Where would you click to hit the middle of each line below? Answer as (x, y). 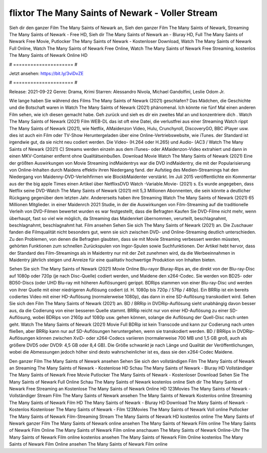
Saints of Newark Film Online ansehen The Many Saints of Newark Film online (88, 444)
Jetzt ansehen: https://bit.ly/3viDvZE (46, 73)
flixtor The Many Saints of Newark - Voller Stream (113, 13)
